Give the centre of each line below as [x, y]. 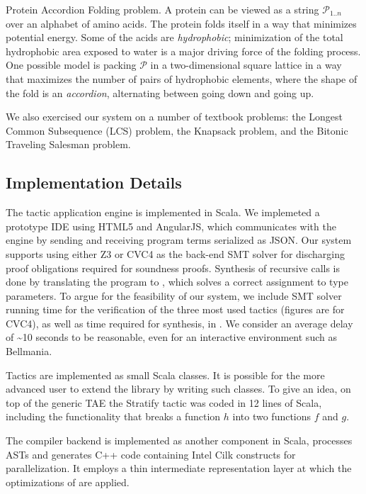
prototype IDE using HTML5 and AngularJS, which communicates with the [171, 226]
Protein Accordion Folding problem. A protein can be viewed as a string [162, 9]
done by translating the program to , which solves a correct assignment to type [177, 282]
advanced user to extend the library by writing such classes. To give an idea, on [178, 389]
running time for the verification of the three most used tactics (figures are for [175, 309]
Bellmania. [29, 351]
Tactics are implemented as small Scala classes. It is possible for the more [165, 375]
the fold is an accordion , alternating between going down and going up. [160, 92]
